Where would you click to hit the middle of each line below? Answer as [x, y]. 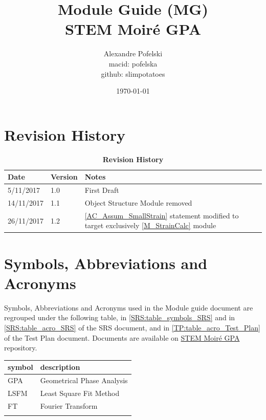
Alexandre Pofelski [133, 53]
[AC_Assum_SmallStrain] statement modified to [162, 215]
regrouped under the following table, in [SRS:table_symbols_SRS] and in [120, 317]
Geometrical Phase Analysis [84, 380]
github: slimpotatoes [133, 73]
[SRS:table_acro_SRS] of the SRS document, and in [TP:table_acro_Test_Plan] [132, 327]
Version [64, 177]
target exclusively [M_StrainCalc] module [150, 225]
